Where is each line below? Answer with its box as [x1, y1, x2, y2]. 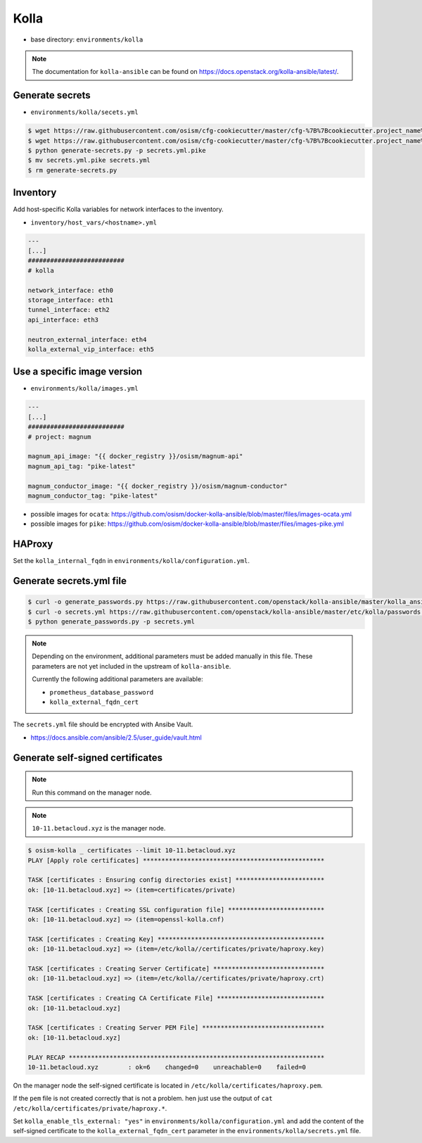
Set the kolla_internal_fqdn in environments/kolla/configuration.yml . [13, 557, 250, 565]
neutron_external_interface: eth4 [27, 335, 147, 343]
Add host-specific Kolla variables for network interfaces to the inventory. [13, 205, 224, 214]
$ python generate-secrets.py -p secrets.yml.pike [27, 146, 207, 154]
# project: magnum [27, 433, 91, 441]
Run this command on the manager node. [32, 788, 152, 797]
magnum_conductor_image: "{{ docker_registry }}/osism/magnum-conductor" [27, 482, 288, 490]
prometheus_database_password [49, 688, 154, 696]
